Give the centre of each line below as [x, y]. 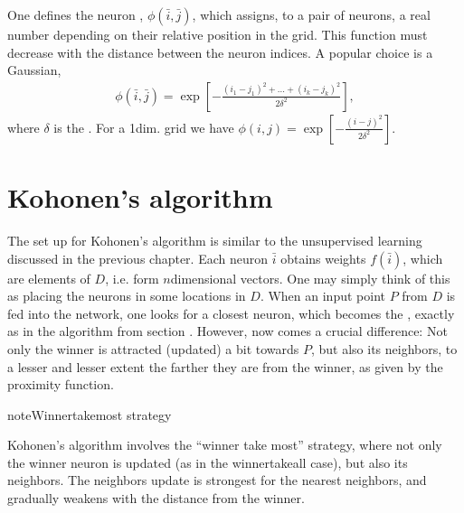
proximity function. [61, 384]
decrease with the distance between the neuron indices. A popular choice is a [220, 52]
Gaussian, [34, 70]
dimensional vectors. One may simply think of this [310, 278]
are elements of [49, 278]
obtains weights [323, 258]
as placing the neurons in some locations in [127, 296]
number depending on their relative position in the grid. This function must [218, 34]
